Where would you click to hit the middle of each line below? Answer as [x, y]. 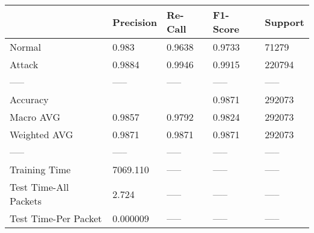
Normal [26, 47]
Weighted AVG [42, 134]
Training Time [40, 169]
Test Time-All [39, 187]
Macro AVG [35, 117]
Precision [135, 22]
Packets [26, 201]
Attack [24, 64]
